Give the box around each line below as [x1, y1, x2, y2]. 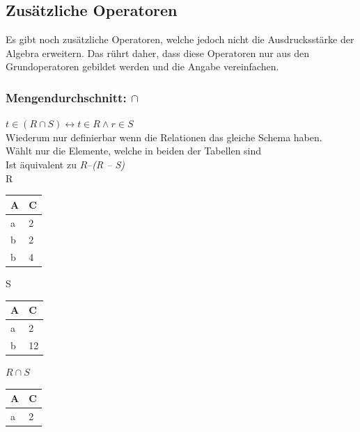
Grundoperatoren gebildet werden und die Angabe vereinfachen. [6, 59, 279, 74]
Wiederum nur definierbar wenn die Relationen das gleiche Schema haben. [6, 129, 322, 144]
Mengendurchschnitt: [6, 88, 127, 106]
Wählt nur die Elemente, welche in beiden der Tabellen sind [6, 143, 262, 158]
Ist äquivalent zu [6, 157, 77, 171]
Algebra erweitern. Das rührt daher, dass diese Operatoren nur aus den [6, 45, 310, 60]
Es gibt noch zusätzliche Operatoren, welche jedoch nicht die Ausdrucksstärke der [6, 32, 354, 47]
